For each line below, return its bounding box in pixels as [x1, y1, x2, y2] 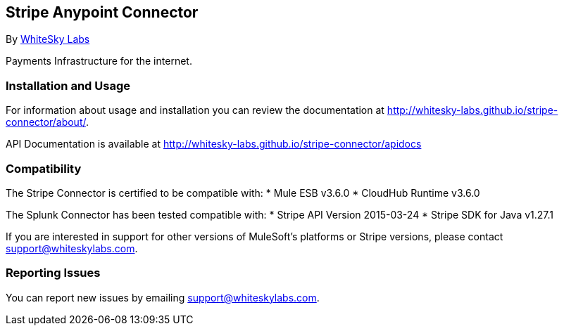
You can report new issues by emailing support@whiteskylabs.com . [6, 291, 320, 304]
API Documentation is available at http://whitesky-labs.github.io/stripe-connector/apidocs [6, 138, 422, 150]
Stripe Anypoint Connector [6, 4, 199, 21]
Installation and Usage [6, 78, 130, 93]
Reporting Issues [6, 266, 101, 280]
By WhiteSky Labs [6, 33, 90, 46]
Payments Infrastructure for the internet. [6, 55, 192, 67]
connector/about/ [6, 116, 86, 129]
